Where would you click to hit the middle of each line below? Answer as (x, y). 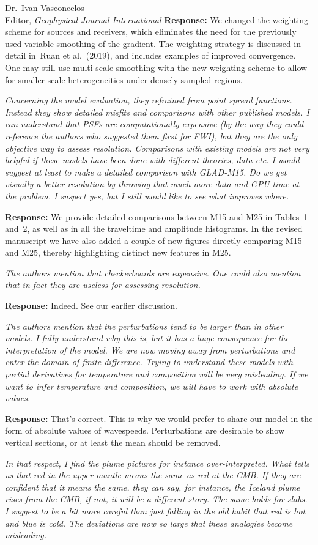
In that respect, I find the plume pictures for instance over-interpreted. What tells (157, 463)
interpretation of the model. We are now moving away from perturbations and (150, 350)
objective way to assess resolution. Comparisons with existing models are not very (157, 148)
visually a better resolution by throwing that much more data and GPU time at (152, 184)
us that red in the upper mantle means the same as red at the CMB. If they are (153, 475)
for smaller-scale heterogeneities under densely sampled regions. (124, 79)
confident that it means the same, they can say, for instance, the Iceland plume (153, 487)
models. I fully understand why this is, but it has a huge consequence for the (147, 338)
